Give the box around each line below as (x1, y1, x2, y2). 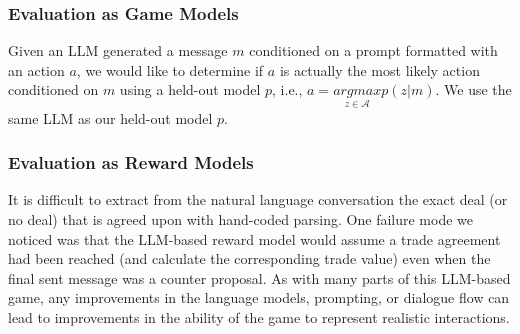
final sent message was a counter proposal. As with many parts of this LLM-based (8, 267, 511, 288)
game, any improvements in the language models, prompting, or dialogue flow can (8, 287, 510, 308)
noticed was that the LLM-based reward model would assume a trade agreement (8, 228, 501, 249)
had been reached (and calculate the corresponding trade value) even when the (8, 248, 491, 269)
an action (8, 59, 65, 80)
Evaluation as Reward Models (8, 150, 254, 175)
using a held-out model (119, 79, 261, 100)
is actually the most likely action (279, 59, 480, 80)
